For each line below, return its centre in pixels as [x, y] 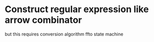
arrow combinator [43, 20]
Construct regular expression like [77, 9]
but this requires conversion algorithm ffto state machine [64, 34]
